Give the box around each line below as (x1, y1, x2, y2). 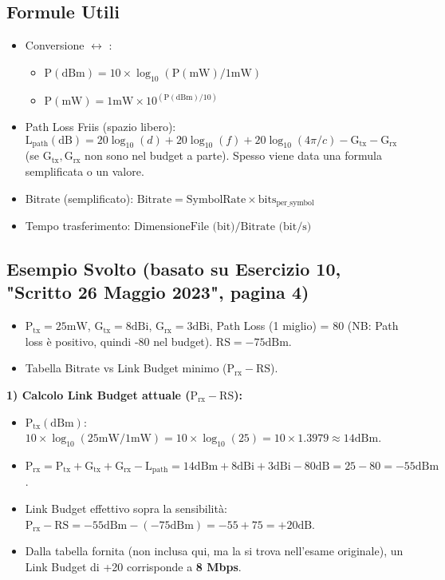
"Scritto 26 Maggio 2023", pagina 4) (6, 280, 309, 304)
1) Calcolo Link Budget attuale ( (6, 387, 191, 403)
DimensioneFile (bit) (134, 221, 235, 233)
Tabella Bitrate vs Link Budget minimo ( (25, 360, 227, 376)
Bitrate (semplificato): (25, 189, 134, 206)
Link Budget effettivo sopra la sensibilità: (25, 500, 227, 517)
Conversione (25, 37, 85, 54)
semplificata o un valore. (25, 163, 144, 180)
